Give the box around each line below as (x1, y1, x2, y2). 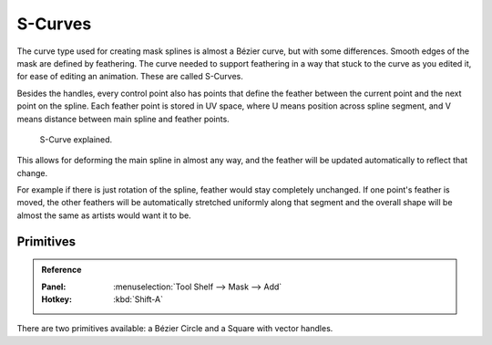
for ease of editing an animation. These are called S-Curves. (16, 71, 243, 82)
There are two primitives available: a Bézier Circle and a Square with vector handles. (16, 323, 333, 334)
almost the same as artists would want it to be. (16, 210, 191, 221)
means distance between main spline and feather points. (16, 113, 230, 124)
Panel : (41, 281, 67, 292)
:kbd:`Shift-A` (113, 294, 164, 305)
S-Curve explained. (39, 133, 113, 145)
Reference (41, 265, 82, 276)
